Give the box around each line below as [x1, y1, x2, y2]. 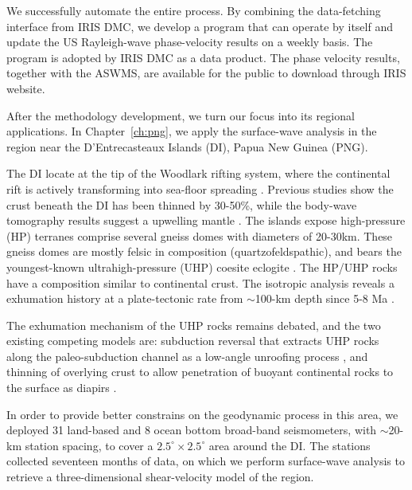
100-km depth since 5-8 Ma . [255, 290, 395, 307]
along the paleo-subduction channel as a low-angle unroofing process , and [6, 347, 368, 364]
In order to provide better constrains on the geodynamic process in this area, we [6, 406, 398, 422]
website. [6, 80, 45, 96]
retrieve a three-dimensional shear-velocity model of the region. [6, 468, 314, 485]
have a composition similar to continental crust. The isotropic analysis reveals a [6, 274, 395, 291]
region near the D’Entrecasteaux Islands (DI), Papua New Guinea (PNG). [6, 138, 368, 155]
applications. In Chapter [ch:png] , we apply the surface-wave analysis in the [6, 123, 377, 139]
